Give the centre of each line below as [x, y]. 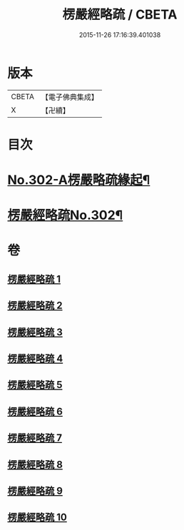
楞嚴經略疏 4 [35, 358]
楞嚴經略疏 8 [35, 464]
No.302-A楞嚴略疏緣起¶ [79, 180]
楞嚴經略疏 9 [35, 490]
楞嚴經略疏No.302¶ [65, 215]
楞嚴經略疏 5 [35, 385]
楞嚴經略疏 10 [37, 518]
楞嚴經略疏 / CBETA [120, 15]
